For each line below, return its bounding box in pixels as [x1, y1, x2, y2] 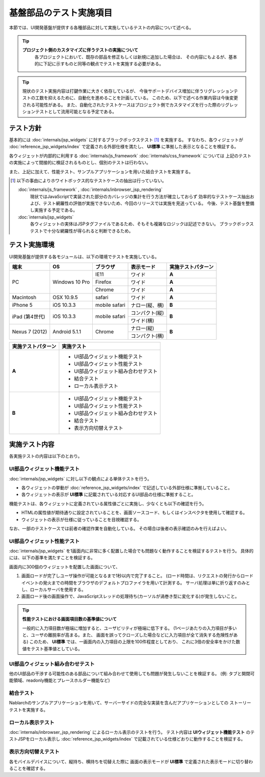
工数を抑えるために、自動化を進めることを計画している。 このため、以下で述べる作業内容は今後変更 [35, 95, 238, 101]
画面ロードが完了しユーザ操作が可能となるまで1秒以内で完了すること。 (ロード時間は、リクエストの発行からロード [21, 573, 254, 579]
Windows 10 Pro [52, 278, 90, 285]
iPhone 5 [12, 301, 33, 308]
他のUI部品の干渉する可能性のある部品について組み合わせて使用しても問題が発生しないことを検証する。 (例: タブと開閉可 [9, 670, 255, 676]
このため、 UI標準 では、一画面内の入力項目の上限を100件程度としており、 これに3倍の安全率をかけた [29, 639, 236, 645]
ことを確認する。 [13, 765, 48, 771]
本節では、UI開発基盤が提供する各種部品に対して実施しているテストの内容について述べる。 [9, 25, 194, 30]
